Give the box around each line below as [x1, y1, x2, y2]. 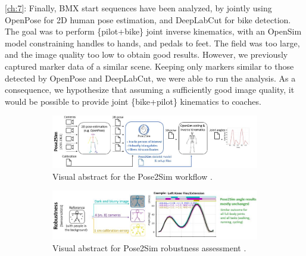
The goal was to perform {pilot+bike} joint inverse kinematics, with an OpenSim [5, 25, 302, 38]
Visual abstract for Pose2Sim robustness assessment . [52, 241, 246, 254]
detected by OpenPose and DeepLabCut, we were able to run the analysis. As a [5, 71, 296, 84]
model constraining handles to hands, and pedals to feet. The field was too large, [5, 36, 300, 49]
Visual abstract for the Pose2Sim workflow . [52, 170, 213, 182]
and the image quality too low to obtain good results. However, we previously [5, 48, 288, 61]
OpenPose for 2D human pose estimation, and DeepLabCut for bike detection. [5, 13, 291, 26]
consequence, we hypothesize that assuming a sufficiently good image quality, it [5, 83, 295, 96]
